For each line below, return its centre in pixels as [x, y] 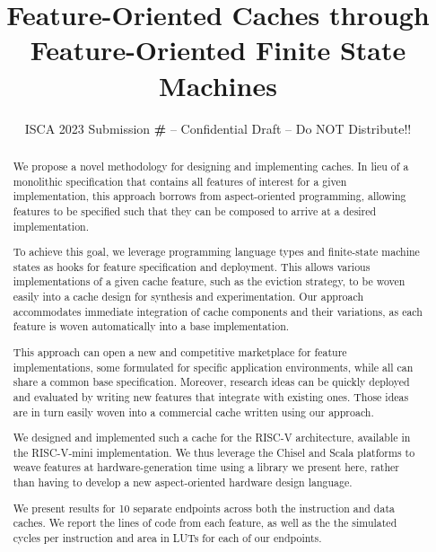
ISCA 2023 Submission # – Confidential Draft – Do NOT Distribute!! [218, 128]
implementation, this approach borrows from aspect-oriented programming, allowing [209, 196]
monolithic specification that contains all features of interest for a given [180, 181]
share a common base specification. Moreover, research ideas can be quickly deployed [211, 382]
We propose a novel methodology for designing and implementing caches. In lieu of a [211, 166]
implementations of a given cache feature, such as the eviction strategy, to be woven [209, 281]
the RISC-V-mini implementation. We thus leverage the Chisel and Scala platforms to [214, 452]
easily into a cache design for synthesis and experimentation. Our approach [188, 297]
